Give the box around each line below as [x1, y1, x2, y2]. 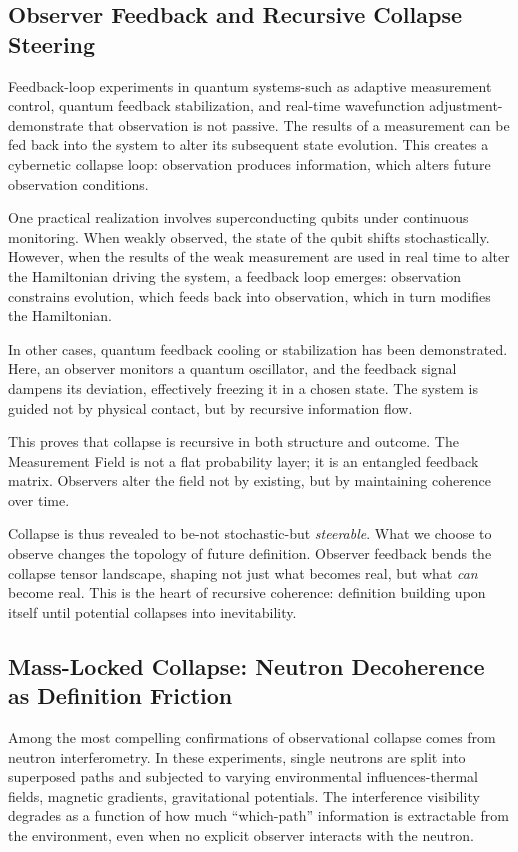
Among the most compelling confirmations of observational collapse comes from [8, 727, 496, 748]
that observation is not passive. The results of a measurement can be [88, 114, 510, 135]
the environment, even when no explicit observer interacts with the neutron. [8, 825, 474, 845]
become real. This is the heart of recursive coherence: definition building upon [8, 582, 486, 603]
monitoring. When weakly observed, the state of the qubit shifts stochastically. [8, 226, 490, 247]
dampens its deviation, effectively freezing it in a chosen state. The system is [8, 377, 478, 398]
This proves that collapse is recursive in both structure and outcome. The [8, 431, 459, 452]
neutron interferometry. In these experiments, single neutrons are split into [8, 746, 466, 767]
